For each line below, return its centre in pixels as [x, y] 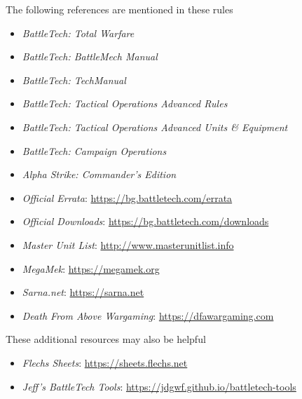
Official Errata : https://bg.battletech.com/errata [127, 197]
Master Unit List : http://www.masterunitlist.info [128, 244]
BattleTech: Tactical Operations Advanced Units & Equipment [155, 127]
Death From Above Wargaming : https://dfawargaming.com [148, 315]
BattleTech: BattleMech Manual [90, 56]
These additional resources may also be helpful [106, 339]
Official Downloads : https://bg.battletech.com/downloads [145, 221]
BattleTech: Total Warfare [78, 33]
